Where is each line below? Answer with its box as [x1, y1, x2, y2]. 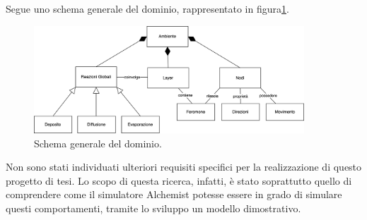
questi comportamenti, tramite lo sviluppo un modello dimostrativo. [6, 200, 301, 215]
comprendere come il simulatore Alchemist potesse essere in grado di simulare [6, 187, 342, 202]
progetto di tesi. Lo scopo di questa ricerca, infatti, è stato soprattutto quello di [6, 173, 352, 188]
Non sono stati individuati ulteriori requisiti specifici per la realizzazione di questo [6, 159, 362, 174]
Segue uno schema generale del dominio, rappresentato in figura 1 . [6, 1, 289, 16]
